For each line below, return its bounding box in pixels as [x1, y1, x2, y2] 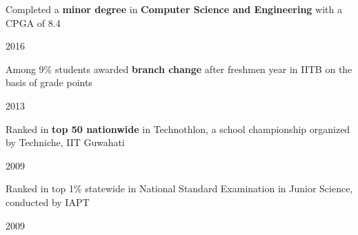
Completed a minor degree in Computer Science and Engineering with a [6, 2, 342, 16]
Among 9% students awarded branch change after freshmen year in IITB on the [6, 61, 352, 76]
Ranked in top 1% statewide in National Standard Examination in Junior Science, [6, 181, 353, 196]
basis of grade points [6, 75, 92, 90]
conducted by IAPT [6, 194, 90, 209]
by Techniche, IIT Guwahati [6, 135, 125, 150]
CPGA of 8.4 [6, 15, 61, 30]
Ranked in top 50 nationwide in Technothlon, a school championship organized [6, 121, 350, 136]
